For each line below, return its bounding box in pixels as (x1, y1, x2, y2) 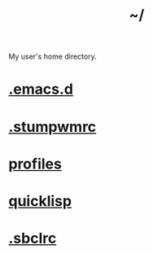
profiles (8, 155, 63, 173)
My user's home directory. (8, 51, 97, 62)
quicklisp (8, 191, 72, 210)
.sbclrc (8, 230, 57, 247)
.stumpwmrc (8, 117, 97, 136)
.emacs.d (8, 80, 73, 99)
